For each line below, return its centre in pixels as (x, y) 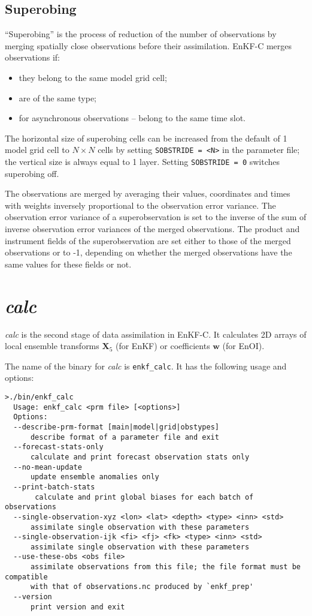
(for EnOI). (243, 346)
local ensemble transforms (52, 346)
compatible (26, 577)
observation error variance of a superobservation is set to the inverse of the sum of (156, 217)
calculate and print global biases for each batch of (144, 497)
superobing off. (32, 173)
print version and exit (78, 607)
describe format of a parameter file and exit (125, 437)
